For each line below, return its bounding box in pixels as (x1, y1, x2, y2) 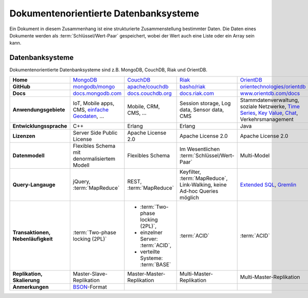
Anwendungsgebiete (12, 106, 65, 113)
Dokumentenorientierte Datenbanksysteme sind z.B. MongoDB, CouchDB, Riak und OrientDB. (9, 67, 207, 73)
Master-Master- (127, 270, 166, 277)
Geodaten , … (72, 112, 104, 120)
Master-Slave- (72, 270, 108, 277)
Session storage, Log (180, 100, 231, 107)
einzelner (140, 229, 163, 236)
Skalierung (12, 276, 40, 284)
